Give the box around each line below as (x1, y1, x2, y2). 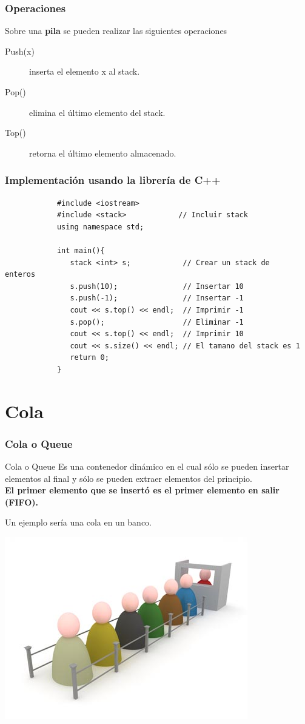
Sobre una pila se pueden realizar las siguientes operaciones (5, 24, 227, 37)
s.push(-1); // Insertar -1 (70, 294, 244, 303)
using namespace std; (56, 222, 144, 231)
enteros (5, 270, 36, 279)
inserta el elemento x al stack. (29, 65, 140, 78)
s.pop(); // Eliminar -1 (70, 317, 244, 326)
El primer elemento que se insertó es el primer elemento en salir (5, 484, 280, 496)
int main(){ (56, 246, 105, 255)
